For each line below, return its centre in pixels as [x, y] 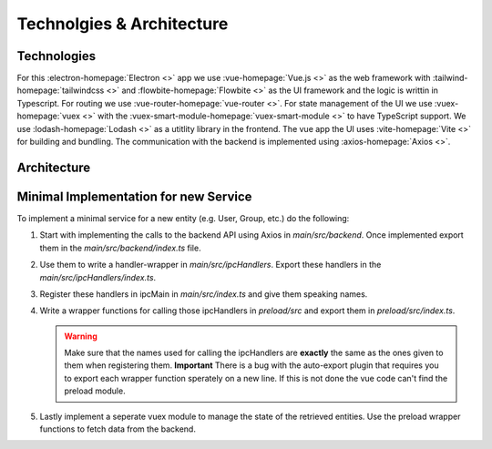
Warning [81, 336]
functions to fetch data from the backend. [118, 429]
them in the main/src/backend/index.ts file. [120, 248]
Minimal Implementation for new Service [134, 196]
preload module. [95, 391]
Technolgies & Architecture [123, 24]
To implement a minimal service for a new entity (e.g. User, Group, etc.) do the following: [183, 218]
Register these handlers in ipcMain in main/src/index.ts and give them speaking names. [204, 294]
